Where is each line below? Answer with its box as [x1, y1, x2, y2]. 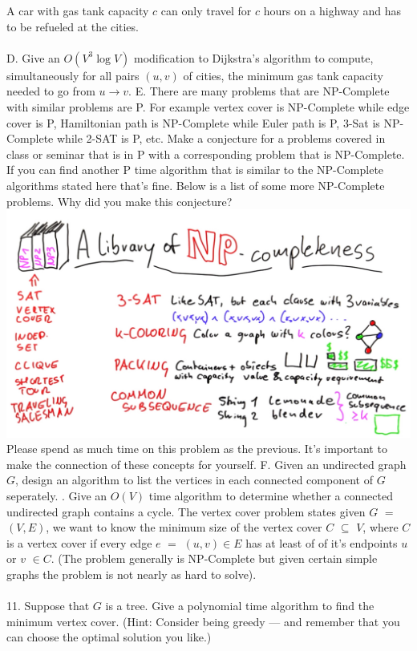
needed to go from [6, 83, 95, 99]
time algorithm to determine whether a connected [148, 487, 393, 503]
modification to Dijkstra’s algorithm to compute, [133, 49, 374, 66]
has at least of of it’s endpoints [245, 534, 398, 551]
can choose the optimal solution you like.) [6, 629, 212, 645]
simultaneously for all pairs [6, 67, 140, 83]
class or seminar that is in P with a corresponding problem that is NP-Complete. [6, 145, 405, 162]
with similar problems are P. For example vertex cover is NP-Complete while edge [6, 98, 410, 115]
